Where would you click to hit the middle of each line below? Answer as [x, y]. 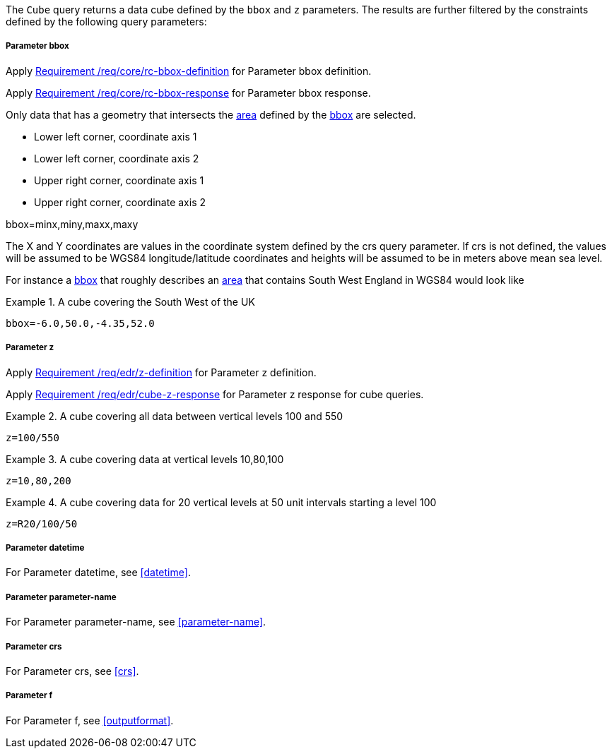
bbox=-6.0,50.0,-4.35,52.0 [80, 323]
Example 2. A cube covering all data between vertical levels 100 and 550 [175, 416]
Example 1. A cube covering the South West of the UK [130, 301]
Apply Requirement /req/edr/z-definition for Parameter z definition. [161, 372]
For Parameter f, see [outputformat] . [90, 720]
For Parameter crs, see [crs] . [72, 671]
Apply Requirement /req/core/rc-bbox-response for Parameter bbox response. [188, 92]
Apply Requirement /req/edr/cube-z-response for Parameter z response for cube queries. [215, 394]
